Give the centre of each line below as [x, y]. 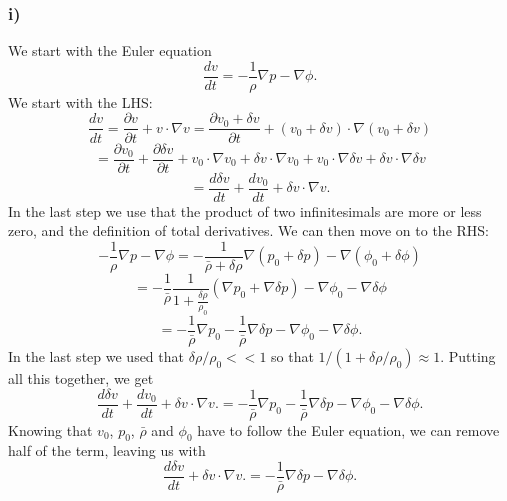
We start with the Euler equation [110, 50]
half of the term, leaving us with [107, 450]
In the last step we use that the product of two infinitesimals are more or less [245, 210]
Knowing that [50, 429]
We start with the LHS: [80, 101]
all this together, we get [81, 377]
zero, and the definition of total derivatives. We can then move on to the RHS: [249, 230]
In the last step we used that [96, 355]
